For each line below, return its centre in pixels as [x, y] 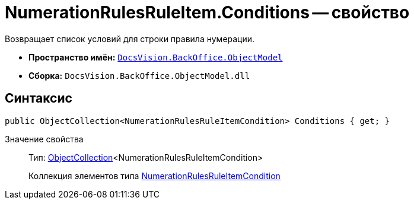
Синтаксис [39, 98]
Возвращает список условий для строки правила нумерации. [130, 39]
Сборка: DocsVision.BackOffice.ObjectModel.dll [139, 75]
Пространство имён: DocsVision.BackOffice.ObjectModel [156, 57]
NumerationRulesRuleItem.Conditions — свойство [207, 12]
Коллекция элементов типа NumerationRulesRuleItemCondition [155, 176]
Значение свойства [44, 139]
